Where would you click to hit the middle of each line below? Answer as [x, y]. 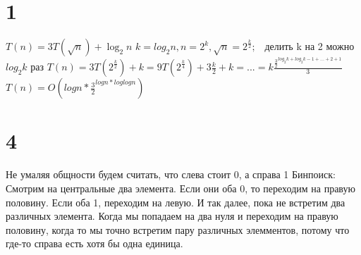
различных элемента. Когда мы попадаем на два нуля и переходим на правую [172, 216]
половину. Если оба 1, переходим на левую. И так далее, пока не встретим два [176, 202]
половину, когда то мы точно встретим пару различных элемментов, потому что [178, 229]
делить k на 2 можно [310, 46]
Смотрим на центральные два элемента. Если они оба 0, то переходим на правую [180, 188]
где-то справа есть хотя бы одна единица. [94, 243]
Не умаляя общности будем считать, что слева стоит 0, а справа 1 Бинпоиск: [171, 174]
